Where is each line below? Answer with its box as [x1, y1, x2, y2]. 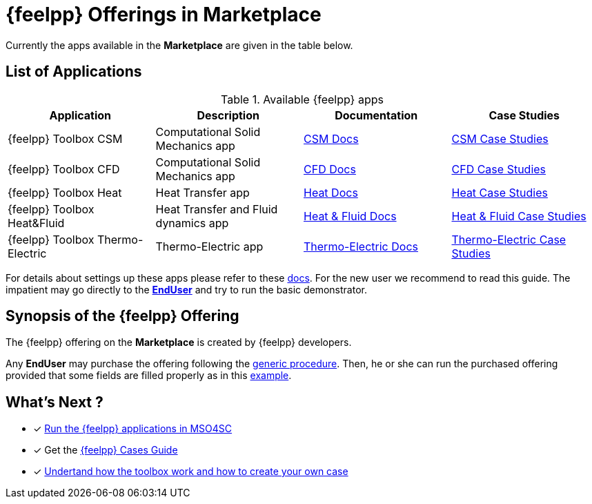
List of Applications [6, 63, 142, 81]
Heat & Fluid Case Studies [451, 209, 586, 223]
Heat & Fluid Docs [304, 209, 397, 223]
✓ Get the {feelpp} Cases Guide [33, 444, 178, 456]
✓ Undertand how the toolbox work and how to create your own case [33, 465, 348, 478]
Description [197, 108, 259, 122]
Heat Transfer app [155, 185, 250, 200]
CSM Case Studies [451, 131, 549, 146]
